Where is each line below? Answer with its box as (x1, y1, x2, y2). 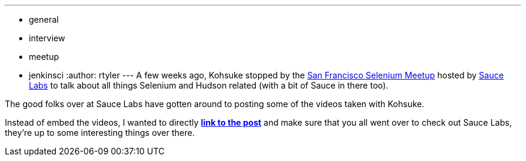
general (29, 14, 59, 25)
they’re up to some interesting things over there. (5, 127, 195, 138)
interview (29, 33, 65, 43)
